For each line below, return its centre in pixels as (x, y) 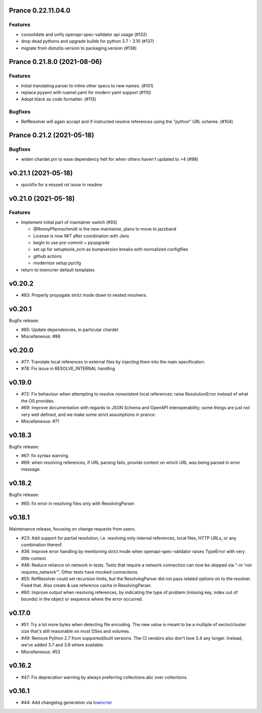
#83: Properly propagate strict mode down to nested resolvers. (84, 295)
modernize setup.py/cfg (57, 263)
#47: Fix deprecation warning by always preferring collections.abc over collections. (104, 677)
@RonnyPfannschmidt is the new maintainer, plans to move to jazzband (105, 229)
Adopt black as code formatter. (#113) (59, 99)
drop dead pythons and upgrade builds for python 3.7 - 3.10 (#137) (88, 41)
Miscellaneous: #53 (41, 652)
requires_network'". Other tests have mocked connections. (80, 572)
